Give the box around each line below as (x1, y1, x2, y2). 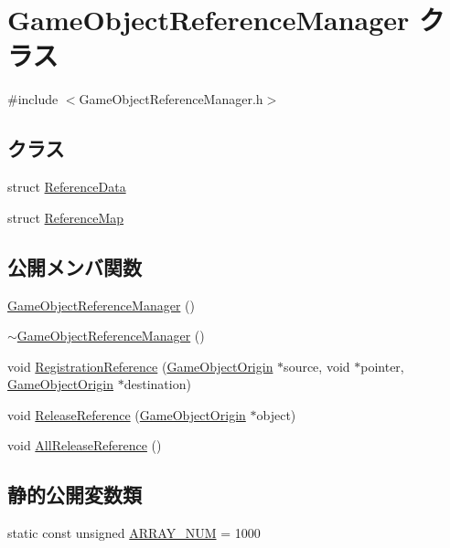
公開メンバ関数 (7, 252, 142, 280)
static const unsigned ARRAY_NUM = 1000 (7, 523, 261, 543)
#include (7, 90, 59, 109)
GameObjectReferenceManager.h (79, 90, 263, 109)
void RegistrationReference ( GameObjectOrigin (7, 356, 273, 375)
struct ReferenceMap (7, 207, 124, 227)
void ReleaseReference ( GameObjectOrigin (7, 405, 246, 424)
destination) (123, 374, 191, 394)
